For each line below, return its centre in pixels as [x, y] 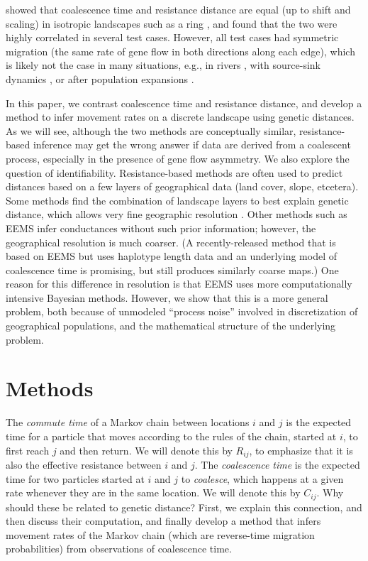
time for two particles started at [75, 478]
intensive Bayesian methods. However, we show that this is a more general [167, 297]
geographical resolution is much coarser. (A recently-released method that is [171, 242]
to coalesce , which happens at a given [262, 478]
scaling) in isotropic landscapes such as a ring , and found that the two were [172, 23]
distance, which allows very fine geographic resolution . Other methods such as [177, 214]
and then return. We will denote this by [146, 450]
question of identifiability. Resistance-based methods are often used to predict [174, 172]
